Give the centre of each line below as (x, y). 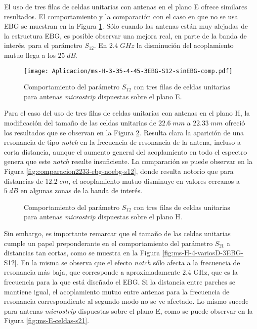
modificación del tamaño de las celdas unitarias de (80, 123)
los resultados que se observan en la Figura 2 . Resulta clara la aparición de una (124, 132)
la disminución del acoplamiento (185, 45)
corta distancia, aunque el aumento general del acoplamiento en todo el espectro (126, 151)
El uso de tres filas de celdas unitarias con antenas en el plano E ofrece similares (126, 6)
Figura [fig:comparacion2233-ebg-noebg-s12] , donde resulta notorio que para (119, 171)
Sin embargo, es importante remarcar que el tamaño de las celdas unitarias (117, 233)
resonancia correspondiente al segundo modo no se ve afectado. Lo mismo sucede (126, 301)
